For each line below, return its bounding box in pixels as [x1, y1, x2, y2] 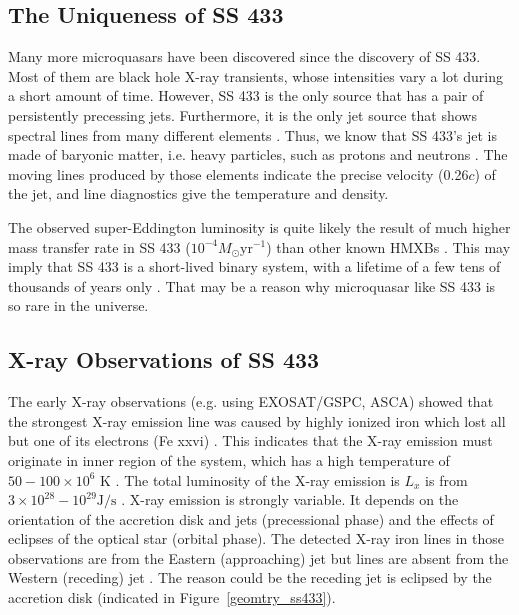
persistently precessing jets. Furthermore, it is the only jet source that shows [8, 104, 477, 125]
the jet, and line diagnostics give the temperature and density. [8, 183, 389, 204]
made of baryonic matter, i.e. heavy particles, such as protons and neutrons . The [8, 144, 508, 165]
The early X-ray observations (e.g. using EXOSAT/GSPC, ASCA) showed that [8, 391, 494, 412]
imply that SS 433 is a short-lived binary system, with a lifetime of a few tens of [8, 256, 501, 277]
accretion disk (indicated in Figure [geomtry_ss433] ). [8, 587, 336, 608]
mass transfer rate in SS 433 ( [8, 236, 191, 257]
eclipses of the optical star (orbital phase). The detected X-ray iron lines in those [8, 528, 505, 549]
